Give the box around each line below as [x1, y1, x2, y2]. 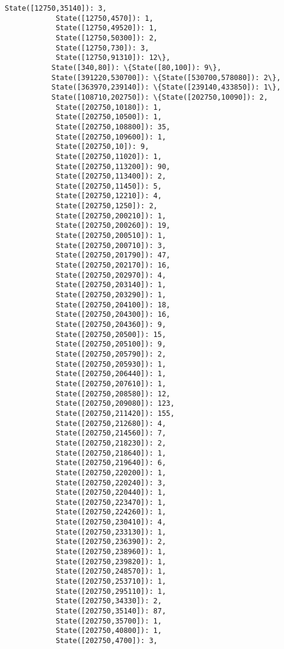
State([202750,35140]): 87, [55, 607, 167, 616]
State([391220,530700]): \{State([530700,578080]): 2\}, [51, 73, 281, 82]
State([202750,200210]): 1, [55, 211, 167, 220]
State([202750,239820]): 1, [55, 557, 167, 566]
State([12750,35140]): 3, [5, 4, 107, 12]
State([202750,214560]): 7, [55, 429, 167, 438]
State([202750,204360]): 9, [55, 320, 167, 329]
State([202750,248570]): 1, [55, 567, 167, 576]
